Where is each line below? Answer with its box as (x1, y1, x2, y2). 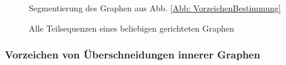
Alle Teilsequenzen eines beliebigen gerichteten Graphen (29, 21, 234, 34)
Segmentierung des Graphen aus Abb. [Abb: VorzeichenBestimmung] (29, 2, 281, 14)
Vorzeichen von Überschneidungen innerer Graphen (5, 47, 260, 62)
